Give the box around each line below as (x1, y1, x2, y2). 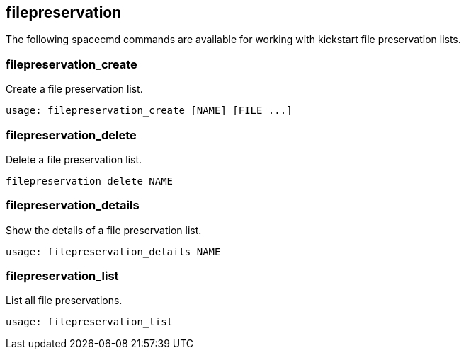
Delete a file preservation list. (6, 153, 142, 165)
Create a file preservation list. (6, 83, 143, 95)
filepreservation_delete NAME (6, 175, 174, 187)
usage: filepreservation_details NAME (6, 245, 221, 257)
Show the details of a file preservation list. (6, 223, 202, 236)
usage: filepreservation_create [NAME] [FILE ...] (6, 105, 292, 117)
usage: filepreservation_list (6, 316, 174, 328)
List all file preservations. (6, 294, 123, 307)
